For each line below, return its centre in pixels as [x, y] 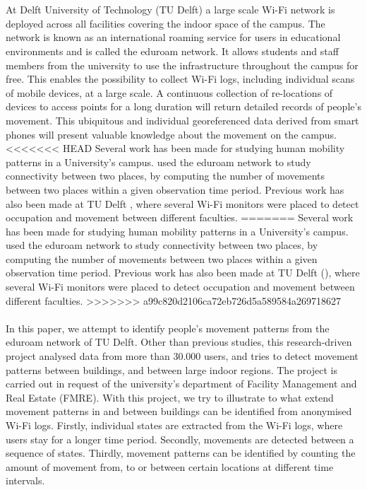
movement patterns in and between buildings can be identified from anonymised [179, 411]
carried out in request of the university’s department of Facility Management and [181, 384]
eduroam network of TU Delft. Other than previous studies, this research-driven [179, 342]
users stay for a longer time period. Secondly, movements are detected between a [180, 439]
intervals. [25, 480]
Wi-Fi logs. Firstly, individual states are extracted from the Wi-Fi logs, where [174, 425]
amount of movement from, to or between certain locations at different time [170, 466]
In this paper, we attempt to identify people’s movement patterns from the [168, 328]
